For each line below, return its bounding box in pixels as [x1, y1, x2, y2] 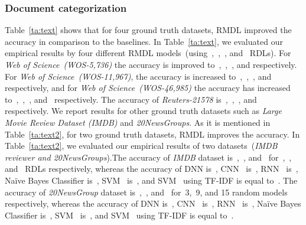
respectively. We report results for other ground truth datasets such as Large [5, 105, 282, 117]
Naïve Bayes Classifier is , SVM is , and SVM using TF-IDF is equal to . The [5, 174, 298, 186]
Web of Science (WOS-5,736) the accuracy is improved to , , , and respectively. [5, 58, 297, 70]
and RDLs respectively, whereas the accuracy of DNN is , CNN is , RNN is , [5, 162, 298, 175]
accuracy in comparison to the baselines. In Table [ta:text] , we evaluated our [5, 35, 283, 47]
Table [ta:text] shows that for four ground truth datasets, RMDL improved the [5, 24, 292, 36]
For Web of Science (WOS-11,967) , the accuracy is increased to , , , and [5, 70, 272, 82]
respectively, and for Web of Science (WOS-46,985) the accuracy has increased [5, 81, 291, 94]
